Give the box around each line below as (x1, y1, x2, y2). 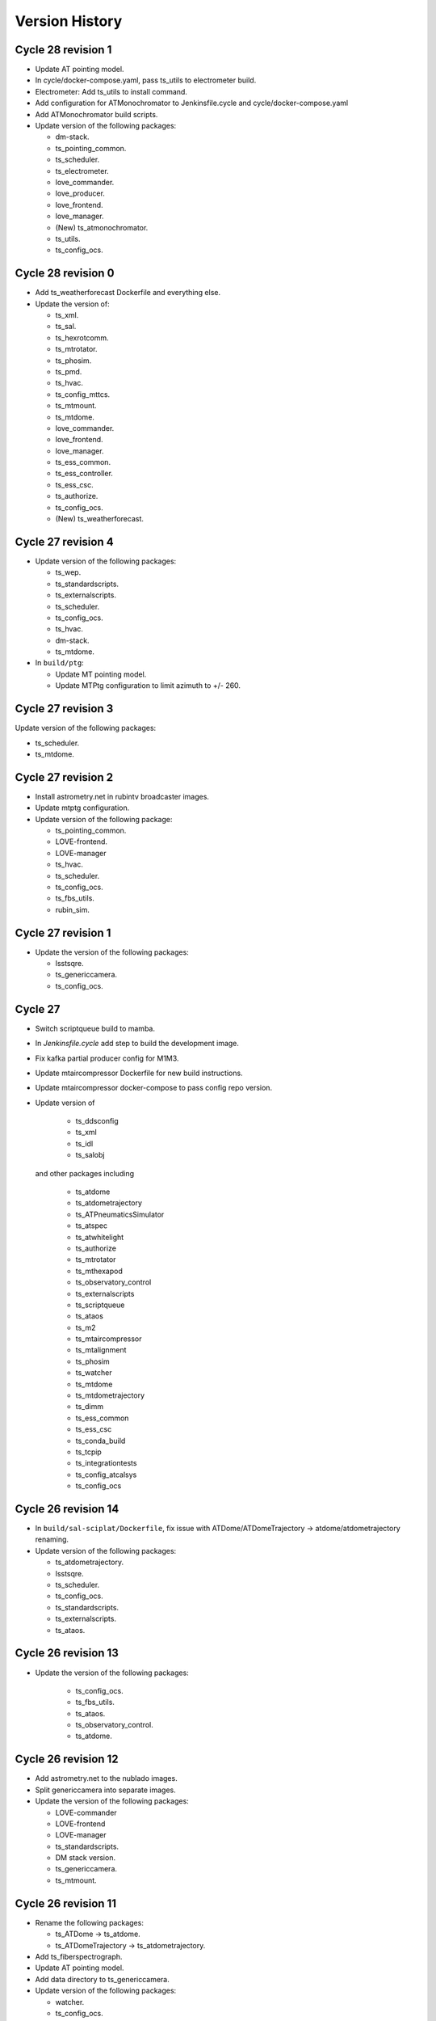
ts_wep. (55, 567, 82, 577)
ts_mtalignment (75, 1345, 127, 1355)
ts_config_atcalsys (75, 1470, 137, 1479)
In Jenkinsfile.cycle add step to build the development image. (35, 1039, 240, 1048)
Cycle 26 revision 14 (15, 1502, 119, 1516)
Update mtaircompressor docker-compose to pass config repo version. (35, 1083, 273, 1093)
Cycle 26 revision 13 (15, 1646, 119, 1660)
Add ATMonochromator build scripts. (35, 109, 158, 119)
